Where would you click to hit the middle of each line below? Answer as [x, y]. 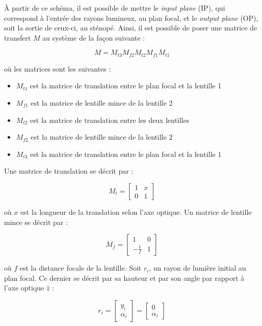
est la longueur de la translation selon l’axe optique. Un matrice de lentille [136, 211]
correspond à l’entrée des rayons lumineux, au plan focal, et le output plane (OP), [131, 18]
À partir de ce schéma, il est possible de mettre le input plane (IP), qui [115, 8]
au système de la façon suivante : [94, 37]
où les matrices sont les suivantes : [58, 68]
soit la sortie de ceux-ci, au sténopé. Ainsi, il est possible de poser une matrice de [131, 28]
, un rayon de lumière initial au [198, 268]
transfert [18, 37]
